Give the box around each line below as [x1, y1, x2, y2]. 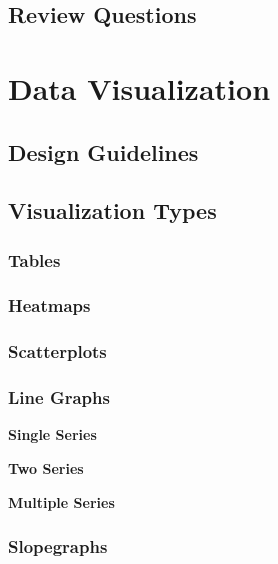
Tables [8, 247, 61, 272]
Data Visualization [8, 67, 271, 108]
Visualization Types [8, 195, 217, 226]
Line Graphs [8, 385, 110, 410]
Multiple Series [8, 491, 115, 512]
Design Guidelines [8, 136, 199, 167]
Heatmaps [8, 293, 91, 318]
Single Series [8, 424, 97, 445]
